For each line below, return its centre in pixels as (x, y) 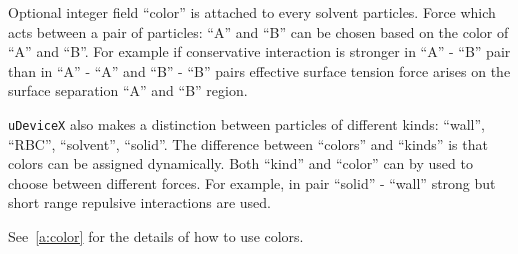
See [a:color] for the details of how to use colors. (156, 236)
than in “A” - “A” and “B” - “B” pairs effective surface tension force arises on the (259, 70)
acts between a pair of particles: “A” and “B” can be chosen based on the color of (258, 31)
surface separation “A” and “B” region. (128, 90)
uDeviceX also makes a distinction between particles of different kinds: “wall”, (246, 123)
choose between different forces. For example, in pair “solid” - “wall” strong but (252, 182)
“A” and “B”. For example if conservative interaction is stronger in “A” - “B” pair (259, 51)
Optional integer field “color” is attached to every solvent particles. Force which (252, 12)
